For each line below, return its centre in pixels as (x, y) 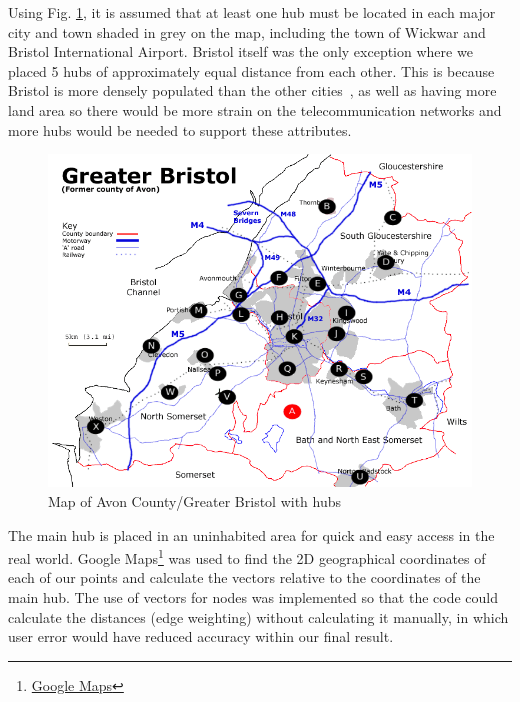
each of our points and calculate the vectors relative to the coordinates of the (244, 577)
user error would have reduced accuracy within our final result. (201, 636)
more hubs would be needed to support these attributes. (180, 129)
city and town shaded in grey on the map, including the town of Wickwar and (247, 31)
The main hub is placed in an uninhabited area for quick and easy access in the (251, 534)
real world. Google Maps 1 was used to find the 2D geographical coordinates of (247, 556)
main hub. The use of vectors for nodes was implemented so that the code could (253, 597)
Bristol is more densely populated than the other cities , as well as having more (252, 90)
